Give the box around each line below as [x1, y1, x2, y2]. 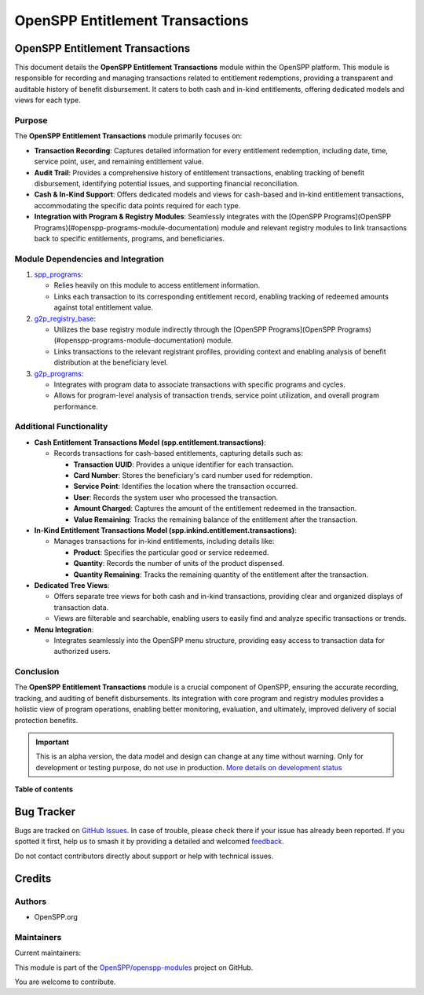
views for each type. [14, 95, 82, 105]
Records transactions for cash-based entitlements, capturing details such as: [53, 449, 304, 458]
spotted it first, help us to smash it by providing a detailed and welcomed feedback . [14, 837, 284, 846]
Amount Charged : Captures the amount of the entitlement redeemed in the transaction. [73, 504, 357, 513]
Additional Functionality [14, 421, 108, 432]
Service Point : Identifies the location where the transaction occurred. [73, 482, 298, 491]
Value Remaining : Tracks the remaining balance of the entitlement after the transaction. [73, 515, 358, 524]
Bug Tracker [14, 805, 76, 818]
